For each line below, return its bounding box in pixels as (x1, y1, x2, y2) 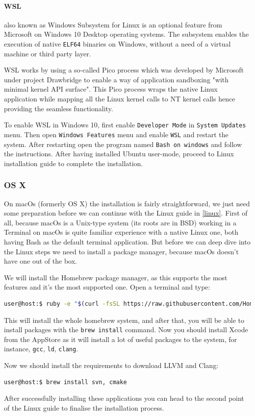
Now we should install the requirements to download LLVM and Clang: (4, 360, 219, 370)
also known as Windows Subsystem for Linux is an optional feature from (4, 19, 222, 29)
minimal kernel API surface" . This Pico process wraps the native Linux (4, 84, 218, 94)
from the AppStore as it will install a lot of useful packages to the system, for (4, 334, 237, 344)
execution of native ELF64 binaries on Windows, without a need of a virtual (4, 38, 231, 49)
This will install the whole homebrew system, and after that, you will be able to (4, 315, 244, 325)
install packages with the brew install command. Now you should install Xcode (4, 324, 248, 335)
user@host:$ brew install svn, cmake (4, 378, 127, 386)
